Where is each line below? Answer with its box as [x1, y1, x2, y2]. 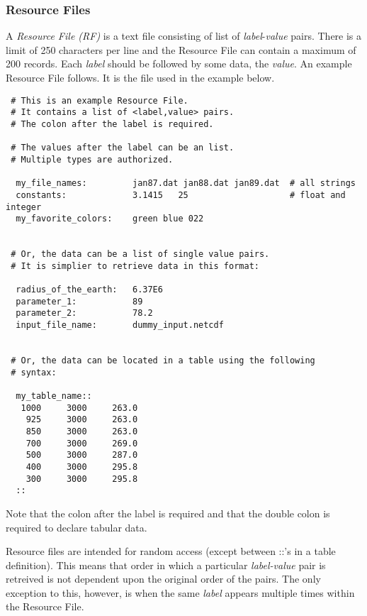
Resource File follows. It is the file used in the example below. [6, 70, 275, 84]
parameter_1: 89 [16, 296, 143, 307]
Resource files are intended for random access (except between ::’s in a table [6, 544, 336, 559]
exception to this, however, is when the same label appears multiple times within [6, 585, 355, 600]
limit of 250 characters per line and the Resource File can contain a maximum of [6, 42, 356, 57]
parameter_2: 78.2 [16, 308, 153, 319]
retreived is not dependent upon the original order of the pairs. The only [6, 571, 321, 586]
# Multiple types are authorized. [11, 154, 174, 165]
